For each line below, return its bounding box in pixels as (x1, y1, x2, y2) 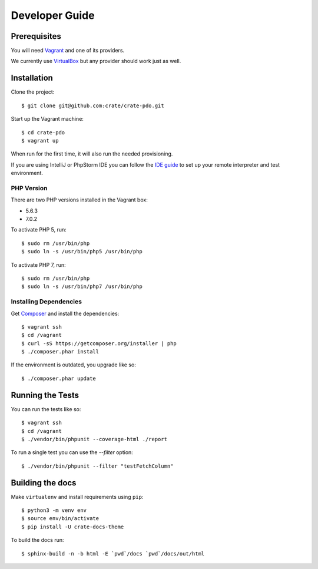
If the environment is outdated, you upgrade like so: (11, 361, 137, 368)
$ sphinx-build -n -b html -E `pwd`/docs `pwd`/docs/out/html (21, 550, 205, 557)
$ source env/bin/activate (21, 515, 100, 522)
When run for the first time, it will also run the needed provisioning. (11, 150, 173, 157)
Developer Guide (11, 9, 95, 22)
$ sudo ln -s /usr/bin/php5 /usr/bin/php (21, 248, 143, 255)
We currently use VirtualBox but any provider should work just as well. (11, 58, 181, 65)
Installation (11, 73, 53, 83)
